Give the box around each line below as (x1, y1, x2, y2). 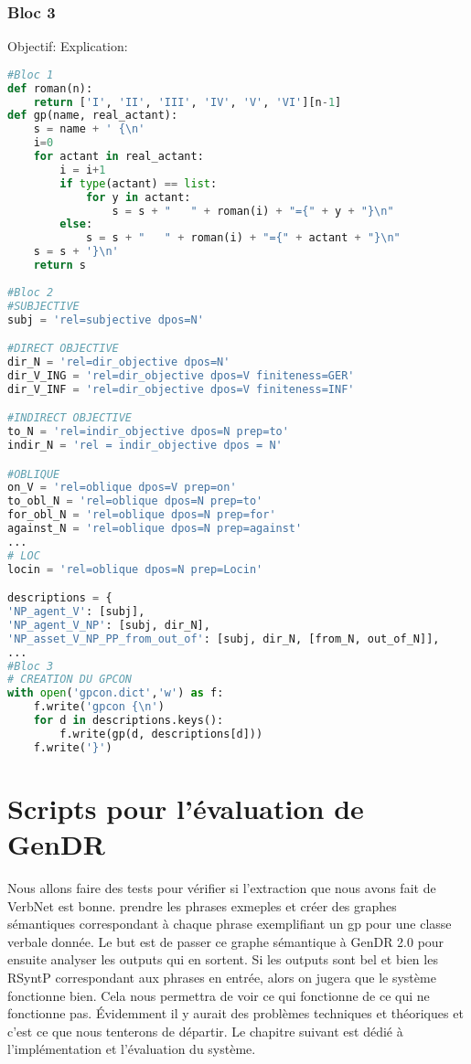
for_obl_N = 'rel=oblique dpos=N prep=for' (7, 508, 276, 522)
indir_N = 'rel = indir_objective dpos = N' (7, 439, 283, 452)
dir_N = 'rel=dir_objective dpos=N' (7, 355, 230, 368)
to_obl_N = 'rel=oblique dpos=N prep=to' (7, 495, 263, 508)
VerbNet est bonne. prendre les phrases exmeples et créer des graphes (7, 896, 397, 915)
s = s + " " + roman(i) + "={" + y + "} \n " (112, 204, 394, 218)
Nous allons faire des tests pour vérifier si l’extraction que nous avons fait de (7, 878, 436, 897)
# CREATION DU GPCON (7, 673, 133, 686)
